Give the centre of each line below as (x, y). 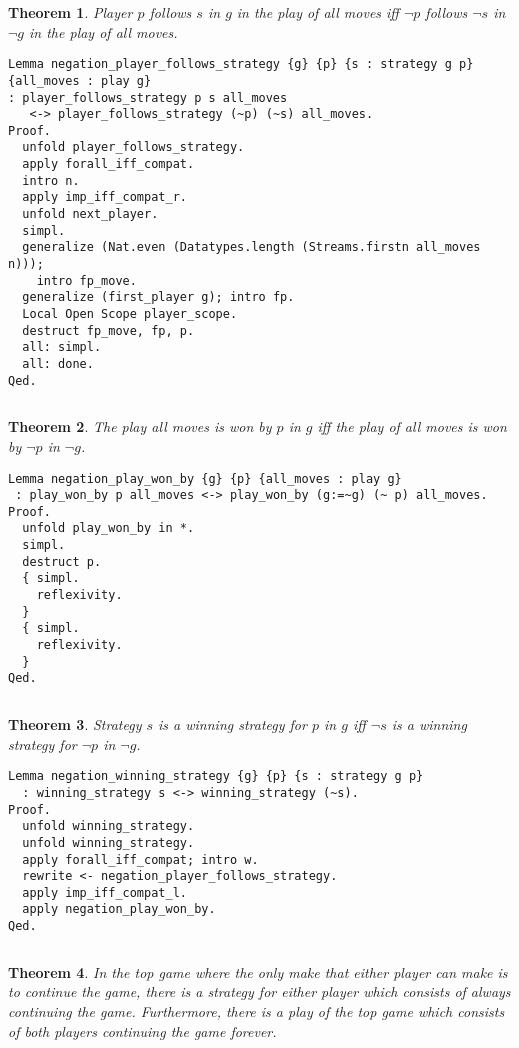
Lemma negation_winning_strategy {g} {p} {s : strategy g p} (216, 776)
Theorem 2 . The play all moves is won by (140, 426)
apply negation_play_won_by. (119, 909)
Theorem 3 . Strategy (75, 724)
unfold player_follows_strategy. (133, 147)
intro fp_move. (86, 280)
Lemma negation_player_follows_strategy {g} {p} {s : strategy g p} (241, 64)
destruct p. (62, 561)
